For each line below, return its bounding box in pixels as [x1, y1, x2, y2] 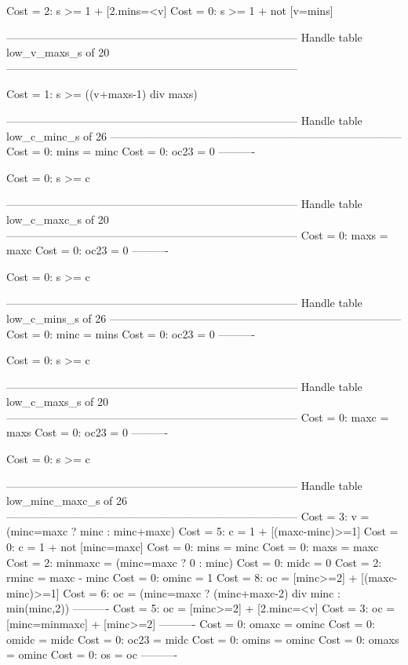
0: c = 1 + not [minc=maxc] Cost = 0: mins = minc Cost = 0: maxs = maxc [6, 539, 379, 555]
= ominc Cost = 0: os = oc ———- [6, 646, 178, 663]
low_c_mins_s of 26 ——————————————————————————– [6, 309, 401, 326]
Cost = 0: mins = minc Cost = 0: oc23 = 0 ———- [6, 143, 256, 159]
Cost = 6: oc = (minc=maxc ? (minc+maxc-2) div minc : [63, 584, 341, 601]
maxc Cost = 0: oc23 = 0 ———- [6, 242, 169, 258]
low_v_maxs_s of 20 [6, 44, 110, 60]
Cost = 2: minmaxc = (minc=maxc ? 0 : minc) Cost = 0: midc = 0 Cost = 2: [6, 554, 382, 570]
